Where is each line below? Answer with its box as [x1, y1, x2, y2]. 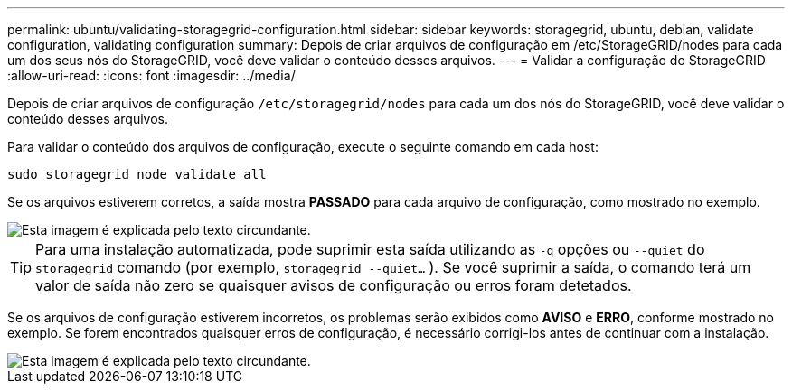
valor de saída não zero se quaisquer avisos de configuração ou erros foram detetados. [35, 276, 632, 294]
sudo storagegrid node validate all [7, 167, 267, 182]
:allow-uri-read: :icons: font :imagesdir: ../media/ [7, 68, 296, 83]
